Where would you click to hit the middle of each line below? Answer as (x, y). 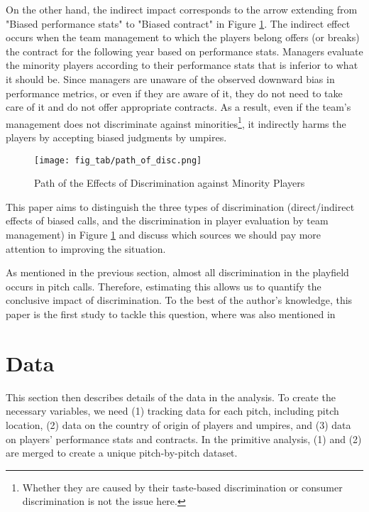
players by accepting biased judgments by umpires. (116, 137)
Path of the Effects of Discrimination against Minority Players (170, 183)
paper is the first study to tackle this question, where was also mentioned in (171, 314)
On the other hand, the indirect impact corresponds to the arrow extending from (182, 9)
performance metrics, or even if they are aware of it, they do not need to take (174, 93)
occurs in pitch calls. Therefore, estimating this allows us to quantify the (164, 286)
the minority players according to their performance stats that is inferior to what (182, 65)
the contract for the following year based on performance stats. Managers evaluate (184, 51)
